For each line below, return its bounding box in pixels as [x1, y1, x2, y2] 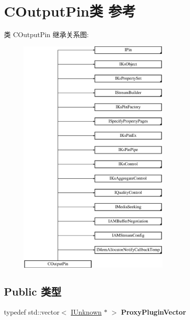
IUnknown [71, 307, 102, 317]
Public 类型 [4, 284, 62, 299]
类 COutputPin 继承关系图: [4, 29, 89, 40]
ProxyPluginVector [121, 307, 186, 317]
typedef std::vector [4, 307, 60, 317]
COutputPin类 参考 [4, 1, 136, 21]
